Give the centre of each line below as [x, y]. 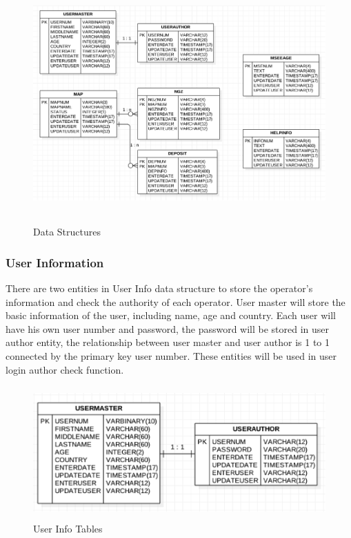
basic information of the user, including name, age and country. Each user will [171, 315]
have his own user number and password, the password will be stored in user [168, 328]
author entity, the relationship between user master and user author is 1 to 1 [168, 342]
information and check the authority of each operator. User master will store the [175, 301]
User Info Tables [68, 528]
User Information [55, 262]
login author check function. [65, 369]
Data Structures [67, 232]
